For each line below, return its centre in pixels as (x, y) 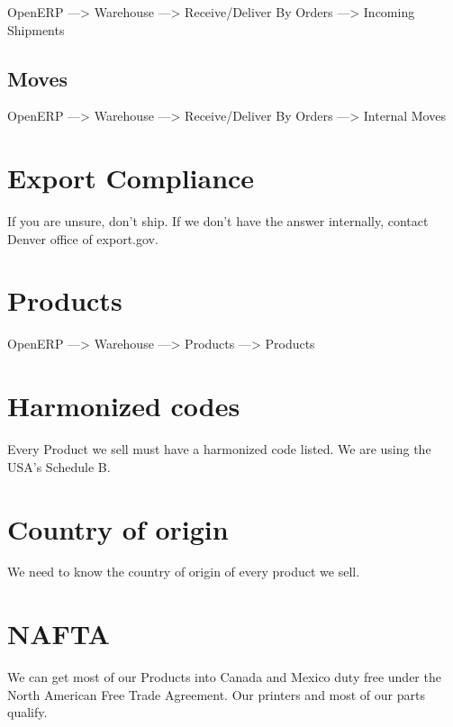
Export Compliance (131, 178)
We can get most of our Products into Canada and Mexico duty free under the (224, 677)
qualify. (27, 712)
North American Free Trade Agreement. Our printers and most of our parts (216, 694)
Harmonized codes (124, 406)
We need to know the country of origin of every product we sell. (184, 572)
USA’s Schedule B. (59, 466)
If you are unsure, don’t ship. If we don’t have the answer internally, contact (218, 221)
